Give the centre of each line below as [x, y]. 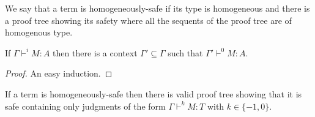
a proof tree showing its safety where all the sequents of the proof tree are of [148, 20]
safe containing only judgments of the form [85, 106]
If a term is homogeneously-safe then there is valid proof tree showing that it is [154, 93]
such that [185, 52]
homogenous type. [39, 32]
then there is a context [95, 52]
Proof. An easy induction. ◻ [59, 73]
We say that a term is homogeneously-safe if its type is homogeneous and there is [157, 8]
